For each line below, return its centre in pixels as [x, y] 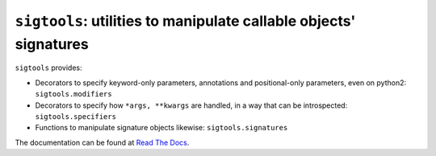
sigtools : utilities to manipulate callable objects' [185, 21]
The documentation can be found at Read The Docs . [102, 142]
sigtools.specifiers [76, 116]
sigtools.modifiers [73, 94]
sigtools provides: [48, 68]
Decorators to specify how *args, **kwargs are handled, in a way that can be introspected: [191, 105]
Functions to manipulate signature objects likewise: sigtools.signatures [161, 128]
